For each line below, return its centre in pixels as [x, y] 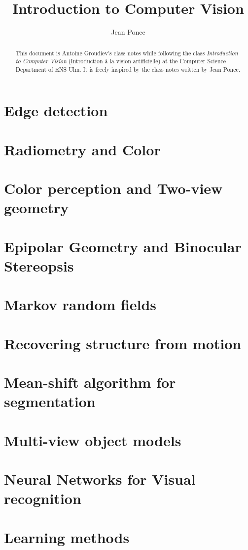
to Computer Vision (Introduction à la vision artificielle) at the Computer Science [121, 61]
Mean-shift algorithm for [90, 382]
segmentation [50, 401]
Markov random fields [80, 304]
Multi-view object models [93, 440]
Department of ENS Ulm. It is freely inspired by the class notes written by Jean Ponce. [128, 69]
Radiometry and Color [82, 149]
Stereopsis [39, 265]
